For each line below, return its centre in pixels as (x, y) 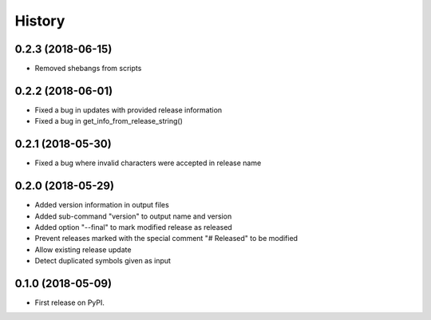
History (40, 21)
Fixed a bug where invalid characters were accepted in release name (148, 163)
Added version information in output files (102, 205)
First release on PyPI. (70, 302)
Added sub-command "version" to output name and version (133, 216)
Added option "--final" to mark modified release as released (134, 227)
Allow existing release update (83, 249)
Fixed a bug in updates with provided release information (129, 110)
